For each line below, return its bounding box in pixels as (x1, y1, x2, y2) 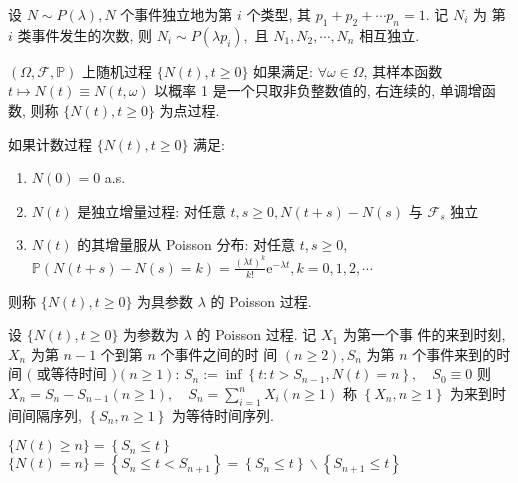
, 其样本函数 (363, 60, 443, 81)
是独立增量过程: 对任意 (77, 200, 226, 221)
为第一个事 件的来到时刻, (342, 324, 506, 345)
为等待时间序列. (172, 404, 274, 425)
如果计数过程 (8, 133, 92, 154)
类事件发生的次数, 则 (17, 24, 153, 45)
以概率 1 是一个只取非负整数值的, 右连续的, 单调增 (154, 80, 482, 101)
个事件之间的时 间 (160, 343, 278, 364)
